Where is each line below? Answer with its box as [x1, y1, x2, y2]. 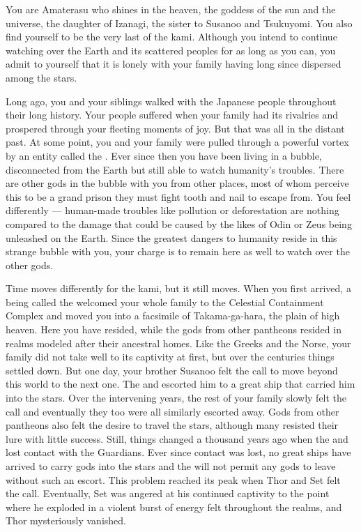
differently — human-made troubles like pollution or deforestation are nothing [6, 203, 339, 218]
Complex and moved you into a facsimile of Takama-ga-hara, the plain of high [6, 308, 340, 323]
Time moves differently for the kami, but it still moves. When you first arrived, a [6, 281, 351, 296]
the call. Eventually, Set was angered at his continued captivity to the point [6, 486, 330, 501]
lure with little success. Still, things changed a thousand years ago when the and [6, 431, 348, 446]
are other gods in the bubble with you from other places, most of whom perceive [6, 176, 349, 190]
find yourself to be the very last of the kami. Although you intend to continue [6, 29, 337, 44]
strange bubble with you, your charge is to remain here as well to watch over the [6, 244, 350, 259]
